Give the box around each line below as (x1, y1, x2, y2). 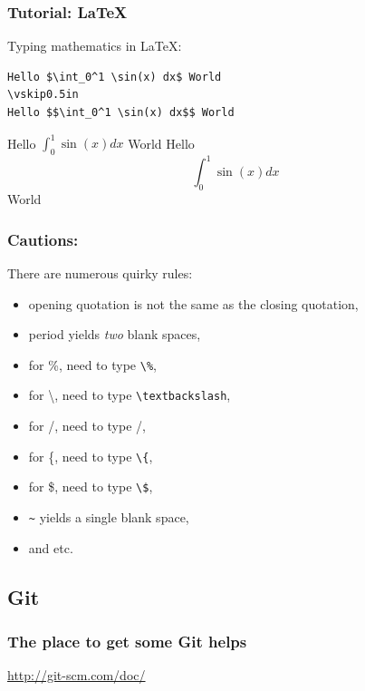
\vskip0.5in (7, 88, 79, 102)
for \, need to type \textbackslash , (28, 385, 231, 404)
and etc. (28, 538, 73, 557)
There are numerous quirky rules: (7, 264, 193, 282)
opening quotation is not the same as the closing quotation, (28, 294, 359, 313)
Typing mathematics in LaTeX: (7, 36, 182, 55)
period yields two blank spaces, (28, 325, 201, 344)
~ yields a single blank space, (28, 508, 189, 526)
